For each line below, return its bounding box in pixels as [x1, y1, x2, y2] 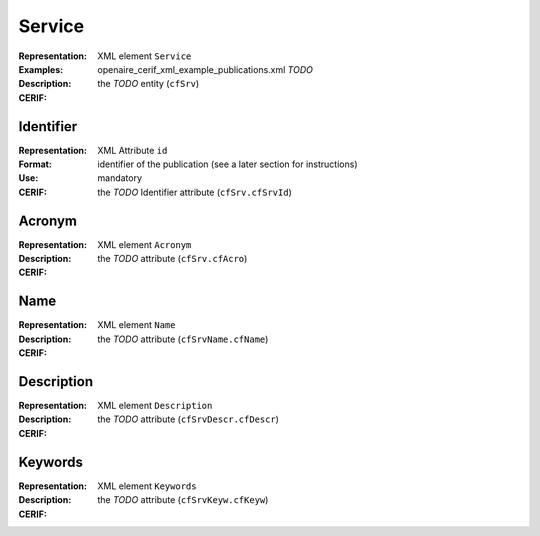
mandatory [97, 172, 143, 184]
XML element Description [97, 400, 213, 412]
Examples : [18, 63, 64, 75]
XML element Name [97, 319, 176, 331]
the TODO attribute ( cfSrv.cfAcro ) [97, 253, 248, 265]
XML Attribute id [97, 144, 168, 156]
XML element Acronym [97, 238, 192, 250]
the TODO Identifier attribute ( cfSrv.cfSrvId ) [97, 186, 292, 198]
